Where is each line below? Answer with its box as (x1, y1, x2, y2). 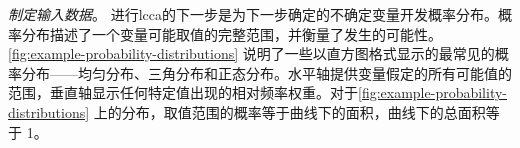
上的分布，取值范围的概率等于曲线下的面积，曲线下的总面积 (93, 101, 486, 122)
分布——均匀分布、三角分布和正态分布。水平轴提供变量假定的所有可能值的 (21, 62, 512, 83)
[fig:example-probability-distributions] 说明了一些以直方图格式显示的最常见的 (8, 43, 495, 64)
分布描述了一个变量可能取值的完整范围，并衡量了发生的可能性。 (21, 23, 442, 44)
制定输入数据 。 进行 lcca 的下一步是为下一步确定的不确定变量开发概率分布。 (8, 4, 498, 24)
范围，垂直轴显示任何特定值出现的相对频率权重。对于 (8, 82, 358, 103)
